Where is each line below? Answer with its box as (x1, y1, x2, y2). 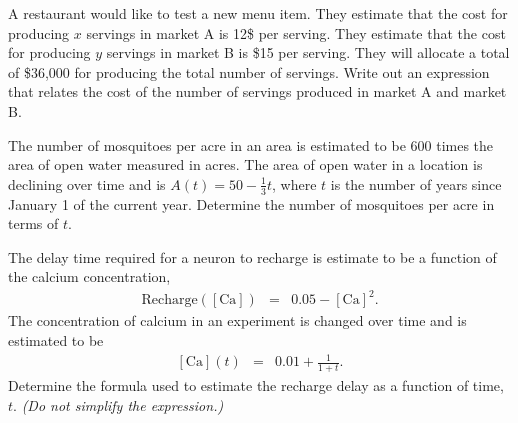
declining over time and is (8, 173, 166, 194)
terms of (8, 213, 59, 234)
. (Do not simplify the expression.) (13, 394, 224, 415)
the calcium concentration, (8, 266, 171, 287)
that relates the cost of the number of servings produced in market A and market (8, 81, 507, 102)
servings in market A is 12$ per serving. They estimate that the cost (86, 22, 506, 43)
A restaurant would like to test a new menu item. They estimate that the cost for (8, 3, 508, 23)
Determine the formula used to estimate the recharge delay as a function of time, (8, 375, 504, 396)
